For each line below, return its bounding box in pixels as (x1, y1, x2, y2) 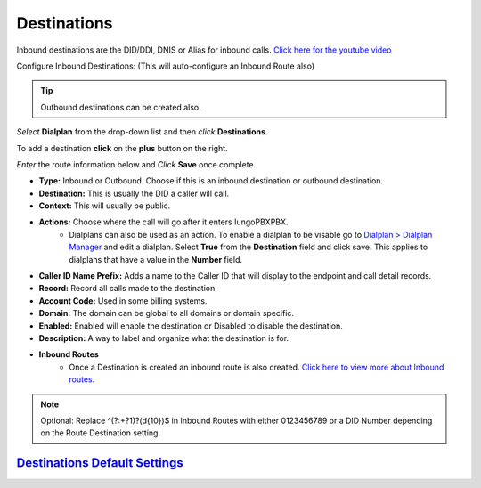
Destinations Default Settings (16, 455, 183, 471)
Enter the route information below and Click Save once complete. (16, 159, 257, 169)
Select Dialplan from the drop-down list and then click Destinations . (16, 126, 268, 137)
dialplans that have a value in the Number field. (69, 254, 242, 264)
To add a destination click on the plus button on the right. (16, 142, 228, 153)
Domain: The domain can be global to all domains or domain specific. (38, 308, 294, 319)
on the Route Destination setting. (40, 427, 160, 438)
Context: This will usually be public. (38, 200, 171, 211)
